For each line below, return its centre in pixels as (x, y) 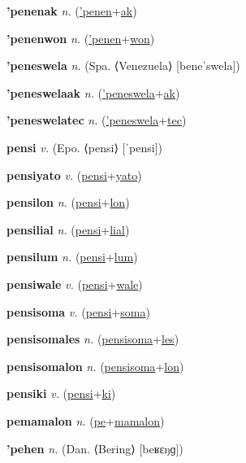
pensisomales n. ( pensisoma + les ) (93, 339)
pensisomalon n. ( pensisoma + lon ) (95, 366)
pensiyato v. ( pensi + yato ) (74, 175)
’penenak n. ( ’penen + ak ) (72, 11)
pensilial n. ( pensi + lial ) (68, 229)
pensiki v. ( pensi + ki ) (61, 393)
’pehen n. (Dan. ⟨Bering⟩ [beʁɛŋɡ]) (95, 448)
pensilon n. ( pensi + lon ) (68, 202)
